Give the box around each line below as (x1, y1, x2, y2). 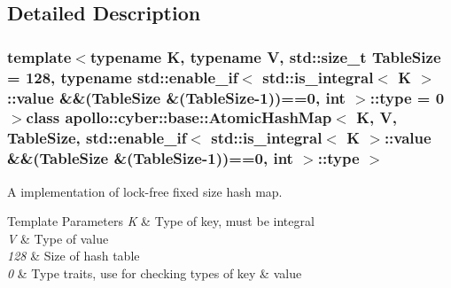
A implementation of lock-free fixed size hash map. (7, 182, 283, 200)
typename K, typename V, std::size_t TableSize (89, 45, 441, 67)
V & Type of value (7, 229, 109, 247)
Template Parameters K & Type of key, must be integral (7, 212, 315, 230)
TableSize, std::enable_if (7, 127, 187, 149)
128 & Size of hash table (7, 246, 140, 265)
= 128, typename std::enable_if (7, 66, 238, 88)
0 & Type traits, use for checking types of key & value (7, 263, 302, 282)
